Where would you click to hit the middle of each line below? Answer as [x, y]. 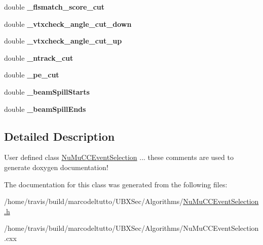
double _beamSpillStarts [47, 91]
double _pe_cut [32, 75]
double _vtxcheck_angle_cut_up [63, 41]
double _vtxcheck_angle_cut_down [68, 24]
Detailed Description [60, 136]
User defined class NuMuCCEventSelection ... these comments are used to [119, 157]
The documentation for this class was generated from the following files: [116, 184]
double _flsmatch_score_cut [54, 7]
